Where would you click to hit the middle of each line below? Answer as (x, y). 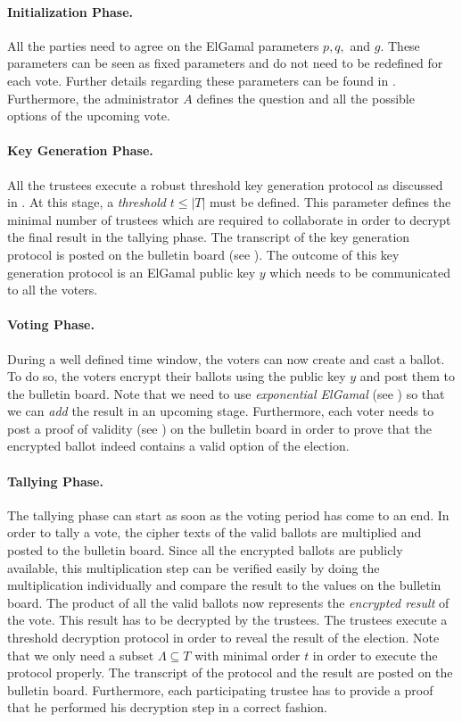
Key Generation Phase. (80, 150)
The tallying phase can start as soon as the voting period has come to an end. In (228, 515)
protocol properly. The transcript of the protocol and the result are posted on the (230, 672)
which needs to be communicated (360, 272)
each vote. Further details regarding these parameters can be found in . (202, 80)
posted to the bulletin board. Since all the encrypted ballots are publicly (205, 550)
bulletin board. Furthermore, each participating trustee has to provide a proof (220, 689)
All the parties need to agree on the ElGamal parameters (163, 45)
